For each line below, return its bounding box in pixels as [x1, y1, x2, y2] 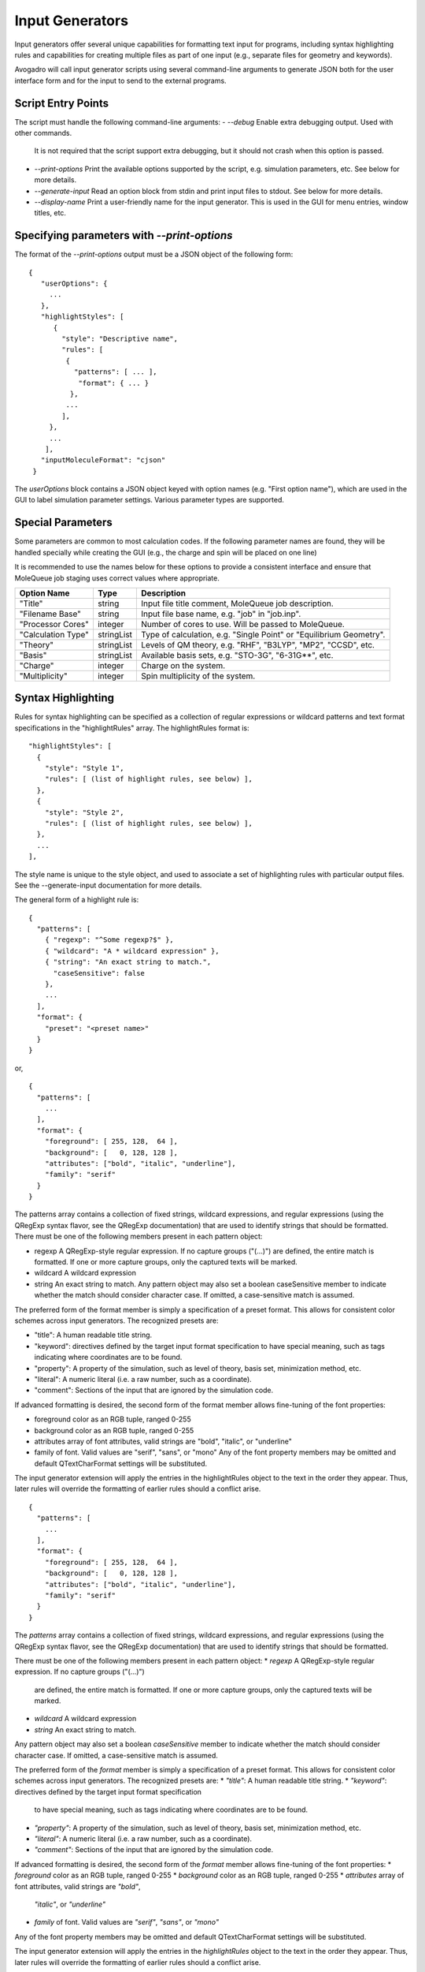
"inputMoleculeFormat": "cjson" [40, 456, 166, 465]
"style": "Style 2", [44, 808, 124, 816]
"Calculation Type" [19, 629, 90, 640]
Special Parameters [14, 516, 113, 529]
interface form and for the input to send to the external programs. [14, 76, 227, 85]
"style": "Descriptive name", [61, 334, 179, 343]
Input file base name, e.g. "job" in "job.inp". [141, 608, 301, 619]
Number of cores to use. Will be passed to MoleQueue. [141, 618, 346, 629]
